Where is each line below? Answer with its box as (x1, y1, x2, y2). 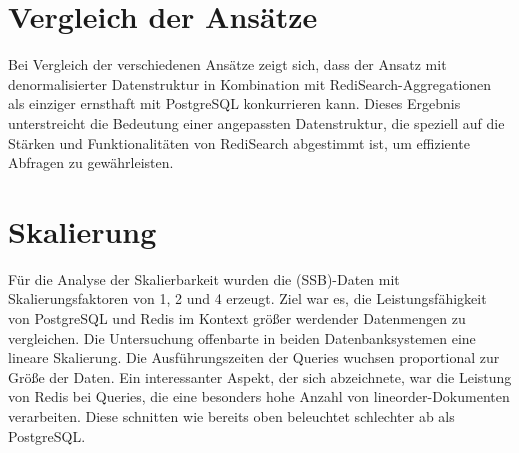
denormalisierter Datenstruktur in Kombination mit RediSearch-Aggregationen (8, 73, 492, 94)
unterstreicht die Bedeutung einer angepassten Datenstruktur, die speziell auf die (8, 112, 505, 133)
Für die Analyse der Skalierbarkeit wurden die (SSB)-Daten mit (8, 268, 400, 289)
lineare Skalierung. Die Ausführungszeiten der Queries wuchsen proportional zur (8, 347, 500, 368)
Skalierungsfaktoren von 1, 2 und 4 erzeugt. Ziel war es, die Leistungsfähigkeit (8, 288, 487, 309)
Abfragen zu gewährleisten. (8, 152, 174, 173)
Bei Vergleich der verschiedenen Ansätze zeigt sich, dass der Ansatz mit (8, 54, 447, 75)
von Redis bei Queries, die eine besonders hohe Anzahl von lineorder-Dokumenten (8, 386, 510, 407)
